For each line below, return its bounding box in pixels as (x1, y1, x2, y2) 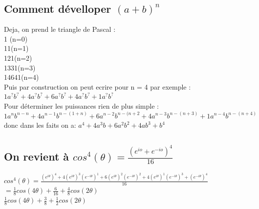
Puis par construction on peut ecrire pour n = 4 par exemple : (4, 81, 191, 92)
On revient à (4, 148, 69, 163)
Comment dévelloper (4, 1, 111, 16)
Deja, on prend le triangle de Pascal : (4, 24, 116, 34)
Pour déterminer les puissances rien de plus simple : (4, 100, 159, 111)
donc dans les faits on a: (4, 120, 76, 130)
